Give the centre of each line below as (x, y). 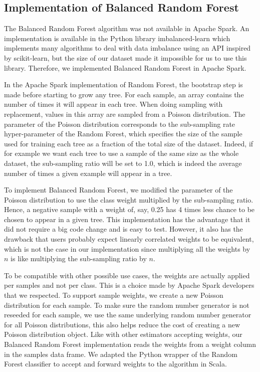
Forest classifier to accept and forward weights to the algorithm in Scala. (115, 364)
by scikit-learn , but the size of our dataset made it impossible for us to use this (125, 57)
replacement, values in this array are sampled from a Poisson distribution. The (125, 114)
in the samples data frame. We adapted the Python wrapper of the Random (121, 354)
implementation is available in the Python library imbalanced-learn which (117, 38)
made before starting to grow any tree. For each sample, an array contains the (124, 94)
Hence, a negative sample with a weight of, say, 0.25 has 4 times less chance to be (129, 209)
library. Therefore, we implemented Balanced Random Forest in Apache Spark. (125, 67)
